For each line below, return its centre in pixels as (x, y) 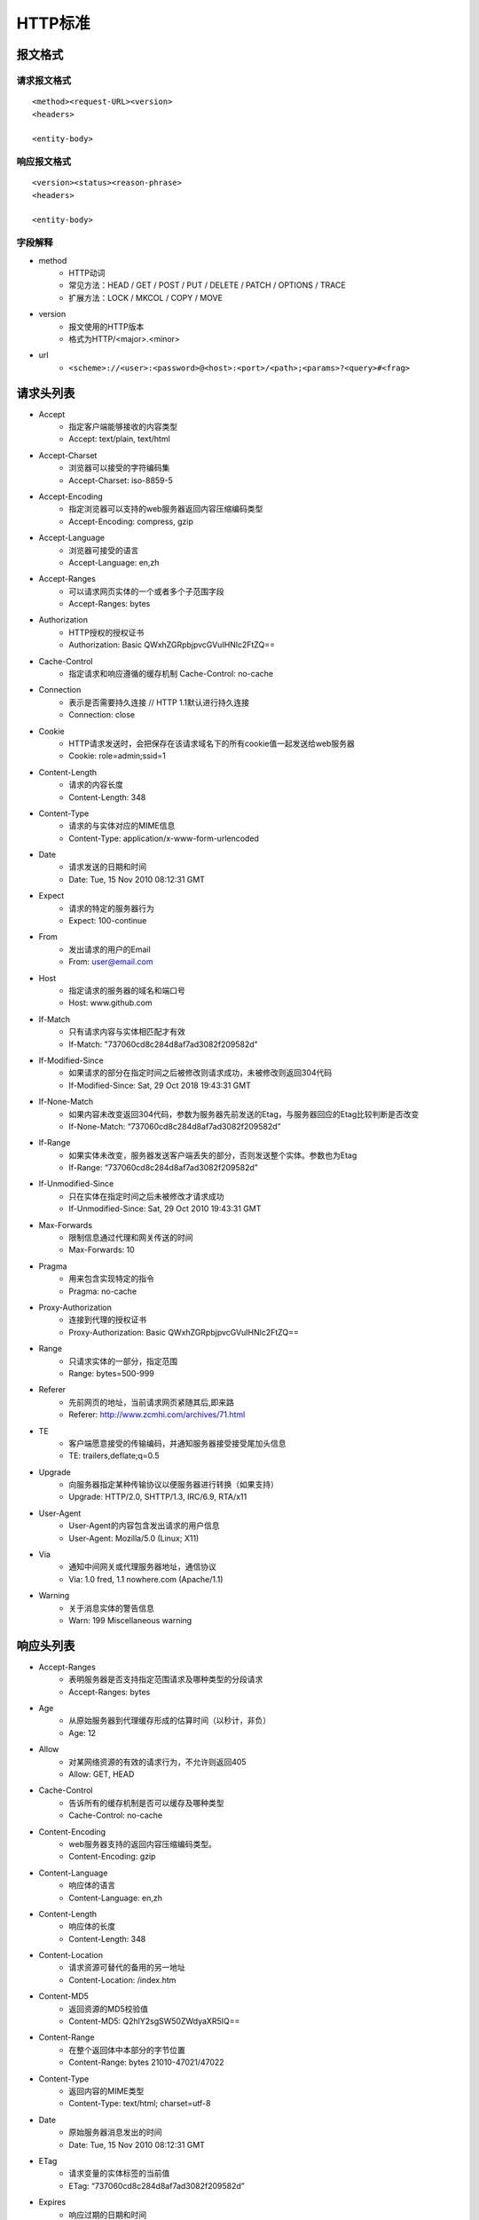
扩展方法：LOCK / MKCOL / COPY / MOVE (146, 297)
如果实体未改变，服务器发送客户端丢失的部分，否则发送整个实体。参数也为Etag (213, 1155)
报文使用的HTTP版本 (106, 326)
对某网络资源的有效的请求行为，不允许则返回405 (158, 1762)
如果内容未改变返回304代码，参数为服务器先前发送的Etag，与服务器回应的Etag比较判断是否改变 (244, 1114)
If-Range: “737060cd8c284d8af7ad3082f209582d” (163, 1168)
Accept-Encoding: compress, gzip (131, 521)
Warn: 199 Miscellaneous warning (130, 1620)
